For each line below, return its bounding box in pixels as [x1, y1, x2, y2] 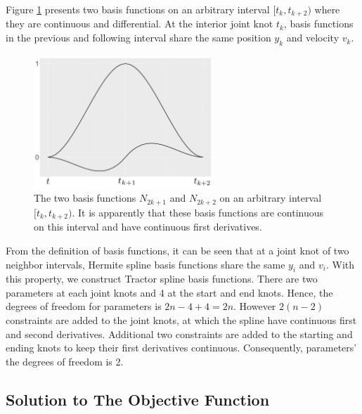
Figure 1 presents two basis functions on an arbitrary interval [6, 2, 270, 16]
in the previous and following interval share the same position [6, 30, 271, 45]
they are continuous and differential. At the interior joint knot [6, 16, 273, 31]
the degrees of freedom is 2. [6, 354, 124, 368]
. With [325, 257, 355, 271]
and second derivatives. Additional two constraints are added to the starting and [6, 326, 353, 341]
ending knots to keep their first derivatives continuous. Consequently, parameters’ [6, 340, 357, 355]
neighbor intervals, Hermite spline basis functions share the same [6, 257, 285, 271]
